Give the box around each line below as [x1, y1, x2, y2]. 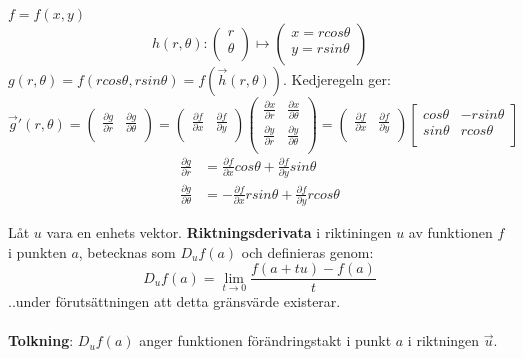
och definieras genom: [241, 241, 374, 262]
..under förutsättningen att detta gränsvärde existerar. [8, 291, 341, 312]
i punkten [8, 241, 67, 262]
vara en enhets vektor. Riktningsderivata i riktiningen [46, 221, 392, 242]
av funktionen [408, 221, 493, 242]
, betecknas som [78, 241, 176, 262]
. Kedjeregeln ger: [283, 69, 391, 89]
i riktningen [407, 330, 480, 351]
